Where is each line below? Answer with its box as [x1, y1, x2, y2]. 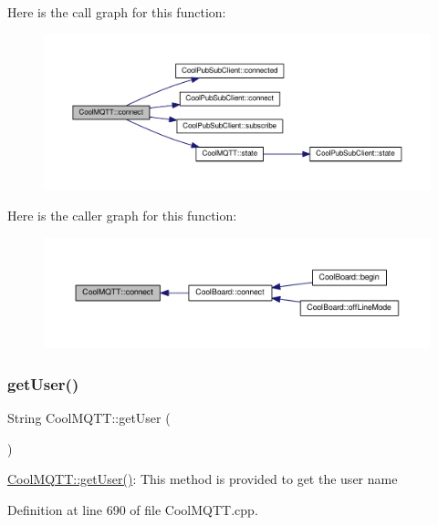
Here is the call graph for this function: [7, 3, 226, 21]
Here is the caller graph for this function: [7, 206, 237, 225]
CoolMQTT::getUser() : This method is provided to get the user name [7, 469, 398, 489]
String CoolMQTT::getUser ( [7, 408, 171, 427]
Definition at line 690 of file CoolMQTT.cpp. [7, 499, 258, 519]
